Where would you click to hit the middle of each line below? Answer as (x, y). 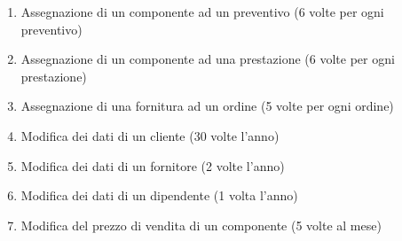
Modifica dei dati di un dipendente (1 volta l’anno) (159, 195)
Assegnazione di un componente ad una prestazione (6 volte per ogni (208, 59)
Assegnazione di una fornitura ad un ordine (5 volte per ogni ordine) (207, 106)
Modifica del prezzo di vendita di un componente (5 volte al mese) (201, 225)
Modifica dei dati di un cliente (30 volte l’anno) (150, 135)
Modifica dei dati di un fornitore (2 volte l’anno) (153, 165)
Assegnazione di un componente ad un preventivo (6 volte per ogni (202, 12)
